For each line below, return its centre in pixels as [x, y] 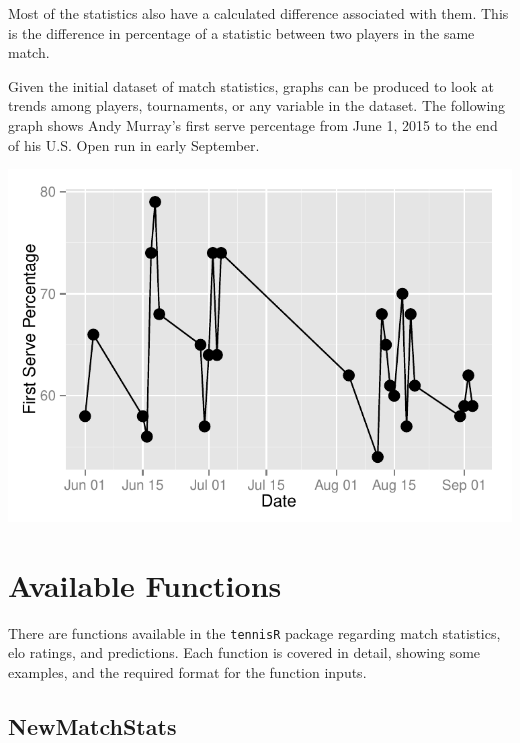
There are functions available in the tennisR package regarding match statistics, [254, 632]
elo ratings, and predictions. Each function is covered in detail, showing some [244, 652]
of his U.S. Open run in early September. [134, 144]
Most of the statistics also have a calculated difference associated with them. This [258, 13]
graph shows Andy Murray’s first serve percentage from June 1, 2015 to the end [253, 124]
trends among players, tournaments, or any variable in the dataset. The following [257, 105]
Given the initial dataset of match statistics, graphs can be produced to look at [251, 85]
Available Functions [145, 584]
